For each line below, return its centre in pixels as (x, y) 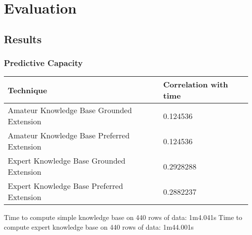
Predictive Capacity (43, 63)
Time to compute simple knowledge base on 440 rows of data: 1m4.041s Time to (123, 217)
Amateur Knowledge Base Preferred (69, 135)
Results (23, 39)
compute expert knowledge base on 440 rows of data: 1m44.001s (99, 227)
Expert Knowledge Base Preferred (65, 186)
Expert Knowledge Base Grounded (67, 161)
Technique (28, 90)
